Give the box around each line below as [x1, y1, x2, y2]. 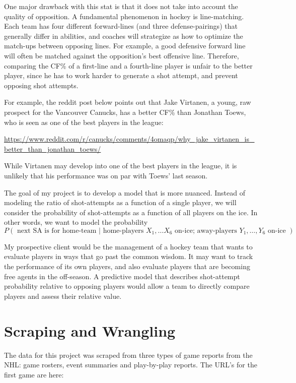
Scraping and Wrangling [4, 320, 176, 341]
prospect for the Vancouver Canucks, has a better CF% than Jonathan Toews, [4, 106, 246, 117]
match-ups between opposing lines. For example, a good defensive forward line [4, 40, 246, 51]
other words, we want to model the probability [4, 217, 148, 227]
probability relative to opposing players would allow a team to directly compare [4, 281, 250, 291]
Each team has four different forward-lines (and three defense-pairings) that [4, 21, 238, 31]
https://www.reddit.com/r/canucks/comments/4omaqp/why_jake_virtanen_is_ [4, 134, 255, 144]
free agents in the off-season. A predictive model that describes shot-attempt [4, 271, 240, 281]
